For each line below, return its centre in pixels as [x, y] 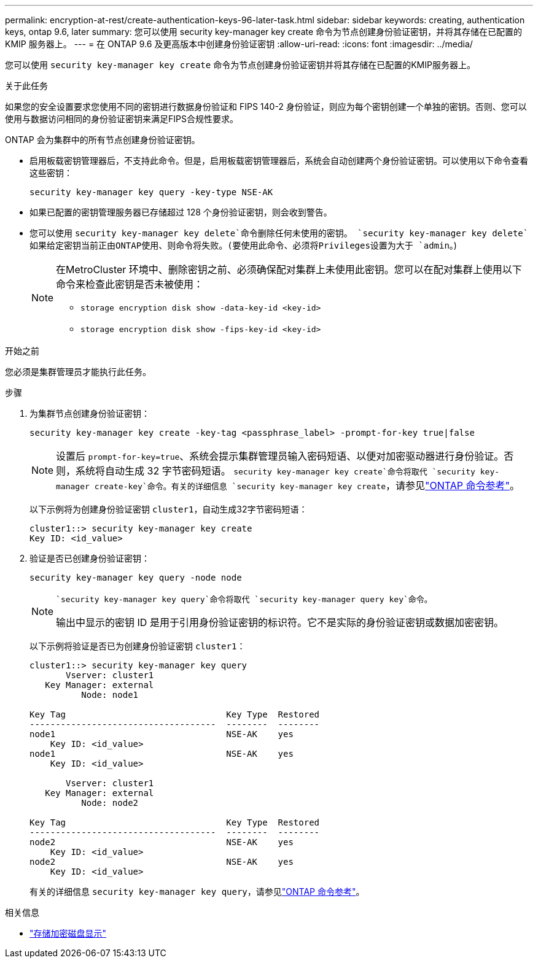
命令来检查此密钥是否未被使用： [130, 284]
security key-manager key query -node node [136, 578]
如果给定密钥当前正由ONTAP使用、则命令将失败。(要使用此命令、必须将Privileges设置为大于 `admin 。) [243, 245]
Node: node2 [110, 803]
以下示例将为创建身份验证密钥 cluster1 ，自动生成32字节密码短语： [169, 509]
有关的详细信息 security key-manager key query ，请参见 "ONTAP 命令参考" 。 [197, 891]
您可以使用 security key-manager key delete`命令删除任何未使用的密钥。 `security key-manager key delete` [279, 233]
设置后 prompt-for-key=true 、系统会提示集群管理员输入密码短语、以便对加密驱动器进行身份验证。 [280, 456]
